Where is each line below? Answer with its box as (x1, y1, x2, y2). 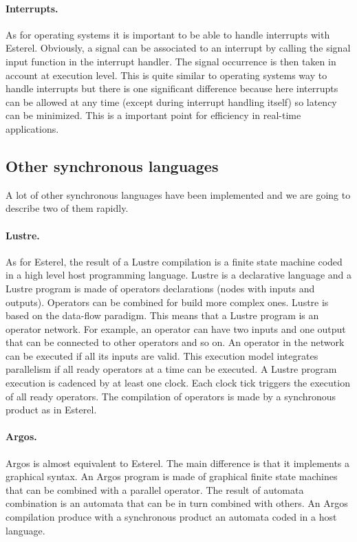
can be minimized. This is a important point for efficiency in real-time (6, 108, 301, 122)
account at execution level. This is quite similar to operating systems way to (6, 67, 327, 82)
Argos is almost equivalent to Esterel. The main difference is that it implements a (6, 455, 350, 470)
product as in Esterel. (6, 402, 97, 417)
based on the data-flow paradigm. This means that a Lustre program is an (6, 308, 319, 323)
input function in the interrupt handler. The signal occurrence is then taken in (6, 54, 336, 68)
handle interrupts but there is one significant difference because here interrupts (6, 81, 338, 96)
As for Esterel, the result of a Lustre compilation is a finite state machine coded (6, 254, 343, 268)
